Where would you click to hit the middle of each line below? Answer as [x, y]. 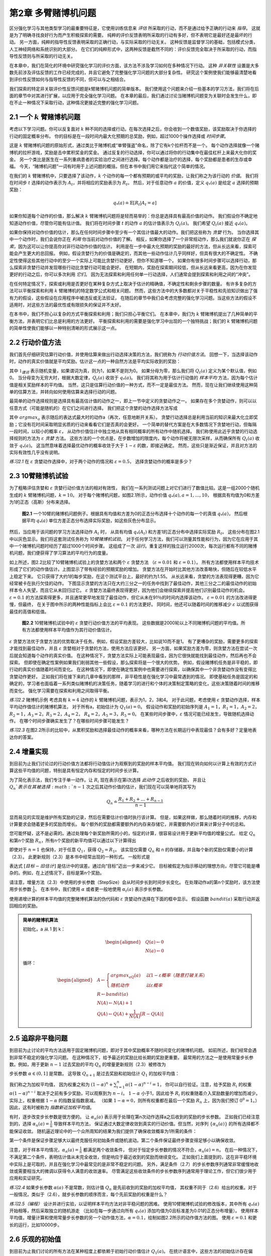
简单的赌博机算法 [40, 920]
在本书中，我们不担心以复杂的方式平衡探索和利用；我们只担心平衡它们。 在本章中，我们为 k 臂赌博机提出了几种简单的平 [133, 314]
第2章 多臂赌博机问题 [53, 13]
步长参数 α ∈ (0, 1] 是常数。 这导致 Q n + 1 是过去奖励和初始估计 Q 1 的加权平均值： [95, 1074]
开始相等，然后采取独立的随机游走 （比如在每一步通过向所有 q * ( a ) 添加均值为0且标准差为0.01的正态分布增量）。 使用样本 [134, 1211]
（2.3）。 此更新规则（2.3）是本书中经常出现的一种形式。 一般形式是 [80, 857]
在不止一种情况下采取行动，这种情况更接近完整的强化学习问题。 [75, 102]
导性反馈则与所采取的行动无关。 [42, 56]
